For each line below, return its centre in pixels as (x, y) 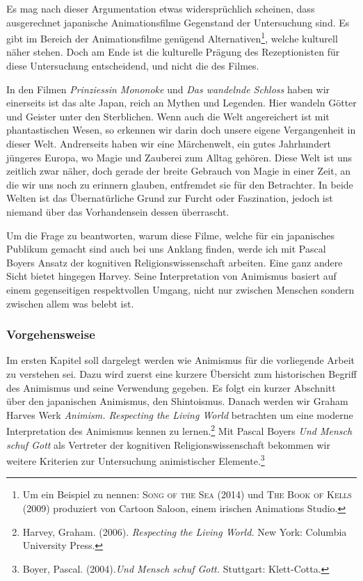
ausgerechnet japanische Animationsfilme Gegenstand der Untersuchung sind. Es (178, 22)
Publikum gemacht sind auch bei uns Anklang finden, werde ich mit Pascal (166, 249)
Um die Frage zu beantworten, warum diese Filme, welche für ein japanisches (171, 235)
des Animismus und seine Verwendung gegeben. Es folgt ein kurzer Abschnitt (171, 387)
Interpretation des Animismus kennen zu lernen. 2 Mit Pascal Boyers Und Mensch (179, 430)
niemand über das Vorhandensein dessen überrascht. (118, 211)
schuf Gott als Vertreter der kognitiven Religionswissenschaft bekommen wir (168, 444)
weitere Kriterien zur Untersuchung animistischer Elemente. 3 (136, 460)
